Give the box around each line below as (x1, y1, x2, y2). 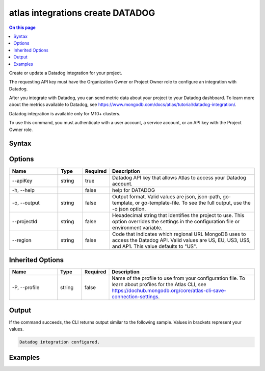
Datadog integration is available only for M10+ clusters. (9, 110, 121, 116)
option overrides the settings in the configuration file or (112, 218, 240, 225)
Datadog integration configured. (19, 339, 100, 344)
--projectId (12, 218, 38, 225)
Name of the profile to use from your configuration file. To (111, 275, 245, 282)
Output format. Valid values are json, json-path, (112, 193, 222, 200)
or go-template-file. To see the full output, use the (135, 199, 251, 206)
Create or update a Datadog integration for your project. (9, 70, 122, 76)
